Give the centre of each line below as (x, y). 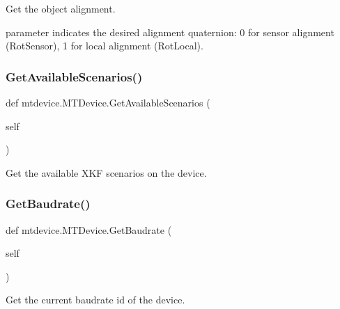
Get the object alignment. (61, 8)
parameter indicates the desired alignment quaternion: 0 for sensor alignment (170, 32)
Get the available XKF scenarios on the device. (106, 172)
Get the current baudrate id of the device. (95, 300)
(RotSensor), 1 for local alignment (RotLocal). (105, 46)
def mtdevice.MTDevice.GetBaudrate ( (89, 229)
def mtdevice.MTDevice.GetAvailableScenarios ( (108, 102)
